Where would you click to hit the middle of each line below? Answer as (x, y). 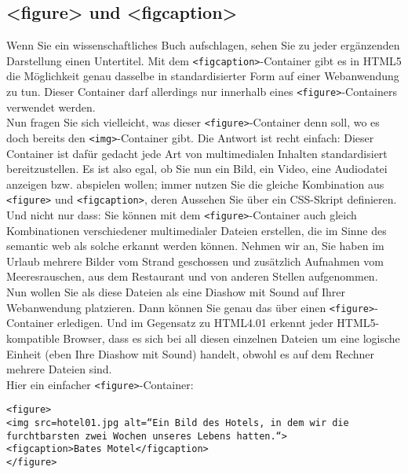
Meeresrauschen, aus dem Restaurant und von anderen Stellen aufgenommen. (192, 276)
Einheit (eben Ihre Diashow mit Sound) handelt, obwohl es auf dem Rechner (191, 353)
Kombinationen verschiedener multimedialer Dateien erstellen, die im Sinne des (197, 230)
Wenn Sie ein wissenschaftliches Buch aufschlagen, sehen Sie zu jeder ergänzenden (203, 45)
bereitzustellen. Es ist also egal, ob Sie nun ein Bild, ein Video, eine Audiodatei (197, 169)
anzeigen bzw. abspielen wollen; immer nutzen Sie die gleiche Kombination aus (195, 184)
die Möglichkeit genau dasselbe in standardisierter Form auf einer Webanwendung (203, 76)
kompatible (33, 338)
